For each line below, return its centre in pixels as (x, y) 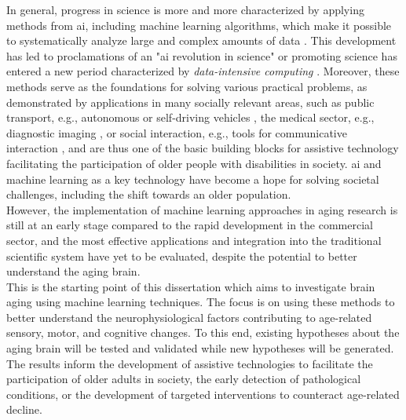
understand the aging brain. (73, 271)
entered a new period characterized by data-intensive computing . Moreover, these (203, 71)
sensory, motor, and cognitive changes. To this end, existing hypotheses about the (203, 332)
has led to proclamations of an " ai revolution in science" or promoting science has (202, 55)
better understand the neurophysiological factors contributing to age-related (189, 317)
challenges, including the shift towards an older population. (149, 194)
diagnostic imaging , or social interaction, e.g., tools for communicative (177, 132)
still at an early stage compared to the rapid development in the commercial (190, 225)
